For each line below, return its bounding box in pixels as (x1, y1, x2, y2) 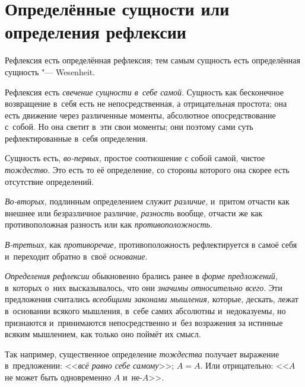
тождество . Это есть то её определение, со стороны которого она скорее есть (5, 164, 290, 176)
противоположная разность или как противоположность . (5, 218, 212, 231)
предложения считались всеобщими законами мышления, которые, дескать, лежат (5, 293, 298, 305)
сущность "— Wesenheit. (5, 65, 96, 78)
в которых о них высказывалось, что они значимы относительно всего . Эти (5, 281, 282, 293)
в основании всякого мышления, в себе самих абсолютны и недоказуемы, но (5, 305, 286, 316)
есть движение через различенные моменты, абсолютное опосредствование (5, 108, 276, 121)
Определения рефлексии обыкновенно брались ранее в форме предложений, (5, 270, 278, 282)
